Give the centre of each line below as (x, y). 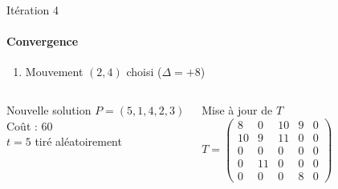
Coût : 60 (30, 125)
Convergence (43, 41)
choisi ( (144, 72)
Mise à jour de (237, 109)
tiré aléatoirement (78, 141)
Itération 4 (33, 10)
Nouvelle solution (49, 109)
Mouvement (54, 72)
